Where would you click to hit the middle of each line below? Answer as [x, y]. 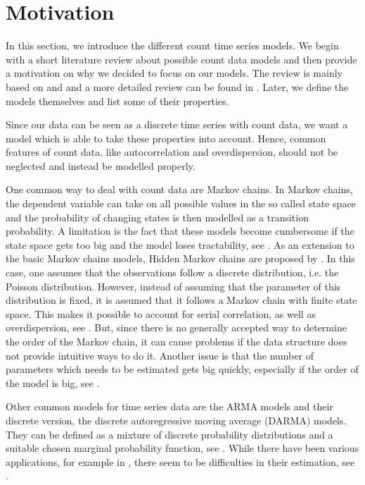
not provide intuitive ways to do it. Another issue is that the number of [160, 355]
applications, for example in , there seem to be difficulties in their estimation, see [180, 461]
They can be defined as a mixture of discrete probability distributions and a [169, 434]
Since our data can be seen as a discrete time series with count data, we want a [177, 124]
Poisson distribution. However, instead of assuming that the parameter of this [173, 286]
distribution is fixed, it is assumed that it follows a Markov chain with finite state [181, 300]
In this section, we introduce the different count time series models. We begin [172, 45]
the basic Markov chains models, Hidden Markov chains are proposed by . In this [180, 258]
